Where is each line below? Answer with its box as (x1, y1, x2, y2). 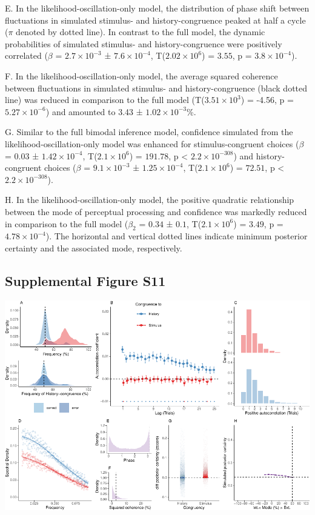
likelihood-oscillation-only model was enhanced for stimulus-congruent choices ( (5, 137, 299, 150)
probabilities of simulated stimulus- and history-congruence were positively (5, 37, 282, 50)
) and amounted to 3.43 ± (45, 105, 143, 118)
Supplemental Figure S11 (5, 271, 166, 290)
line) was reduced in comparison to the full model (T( (5, 93, 205, 106)
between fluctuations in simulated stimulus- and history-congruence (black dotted (5, 81, 308, 94)
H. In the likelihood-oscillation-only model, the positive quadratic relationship (5, 193, 294, 206)
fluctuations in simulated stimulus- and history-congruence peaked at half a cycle (5, 13, 306, 26)
